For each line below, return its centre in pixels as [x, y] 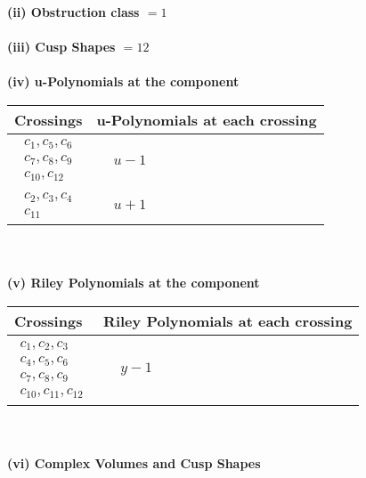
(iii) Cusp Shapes [61, 47]
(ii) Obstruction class [73, 12]
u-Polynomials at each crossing [207, 119]
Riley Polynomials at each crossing [228, 321]
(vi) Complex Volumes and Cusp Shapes [134, 462]
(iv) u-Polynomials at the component [123, 81]
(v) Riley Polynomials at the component [134, 283]
